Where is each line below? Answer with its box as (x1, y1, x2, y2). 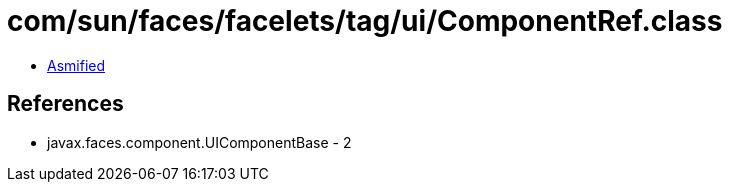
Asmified (47, 56, 106, 74)
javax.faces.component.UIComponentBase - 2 (47, 133, 352, 151)
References (7, 91, 124, 117)
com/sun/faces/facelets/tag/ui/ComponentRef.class (7, 4, 723, 38)
